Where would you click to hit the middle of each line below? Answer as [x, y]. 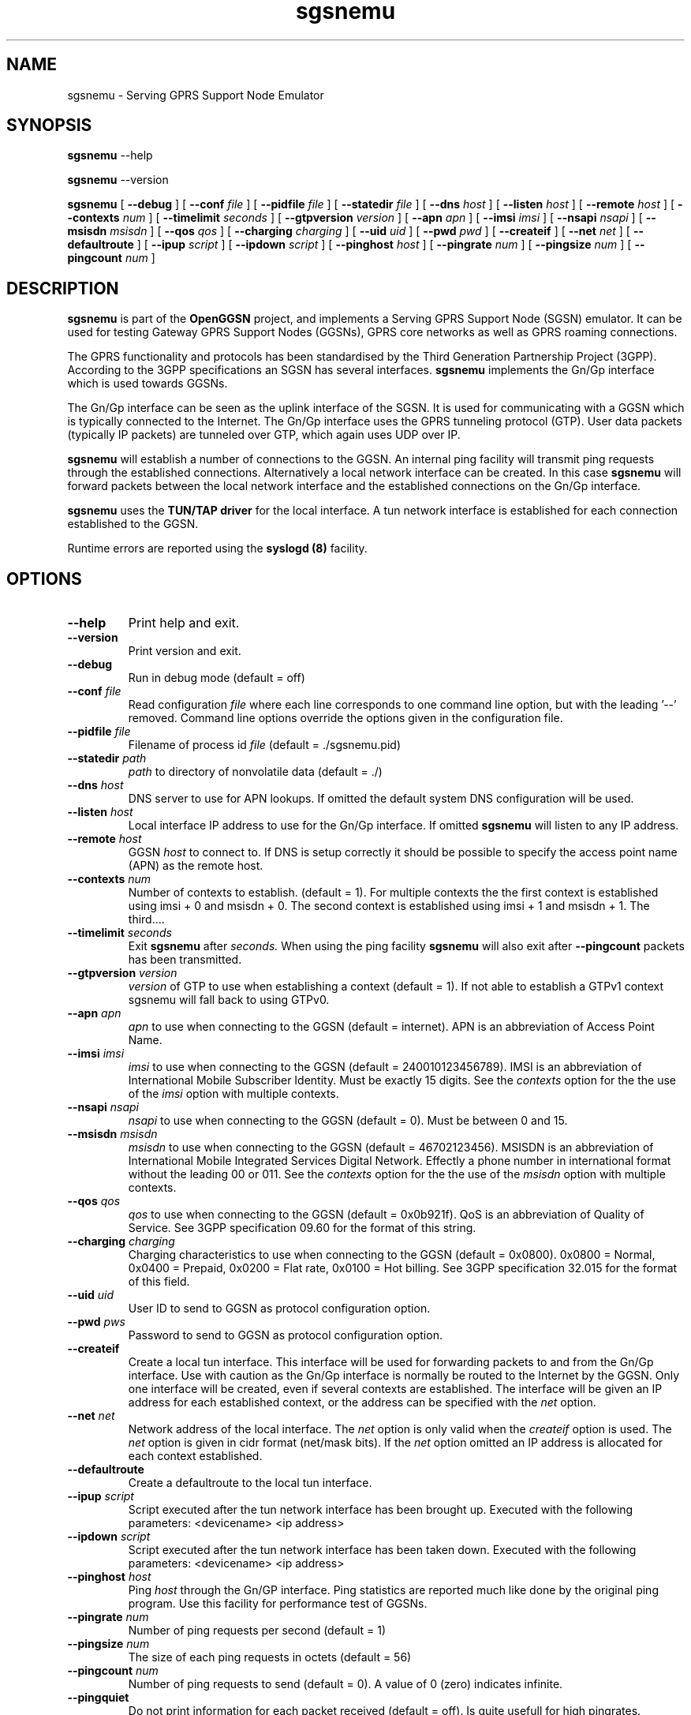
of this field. [159, 1282]
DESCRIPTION [63, 288]
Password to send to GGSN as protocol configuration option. [285, 1335]
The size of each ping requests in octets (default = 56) [270, 1657]
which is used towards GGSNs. [148, 384]
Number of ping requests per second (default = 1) [257, 1631]
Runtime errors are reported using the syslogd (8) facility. [217, 549]
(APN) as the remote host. [196, 866]
